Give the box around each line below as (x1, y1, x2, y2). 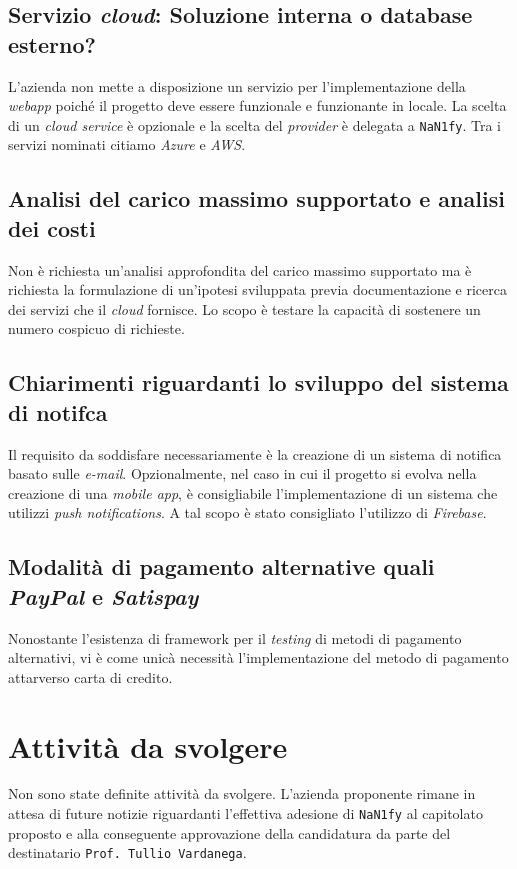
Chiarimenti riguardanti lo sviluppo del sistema (8, 367, 509, 398)
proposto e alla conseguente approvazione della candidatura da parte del (8, 822, 451, 843)
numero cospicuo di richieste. (8, 318, 185, 339)
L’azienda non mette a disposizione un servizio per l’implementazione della (8, 75, 466, 96)
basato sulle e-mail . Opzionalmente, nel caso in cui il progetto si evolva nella (8, 463, 477, 484)
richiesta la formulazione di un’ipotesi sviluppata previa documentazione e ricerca (8, 279, 507, 300)
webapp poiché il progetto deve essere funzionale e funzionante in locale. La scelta (8, 95, 507, 116)
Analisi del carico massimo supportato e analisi (8, 183, 505, 214)
